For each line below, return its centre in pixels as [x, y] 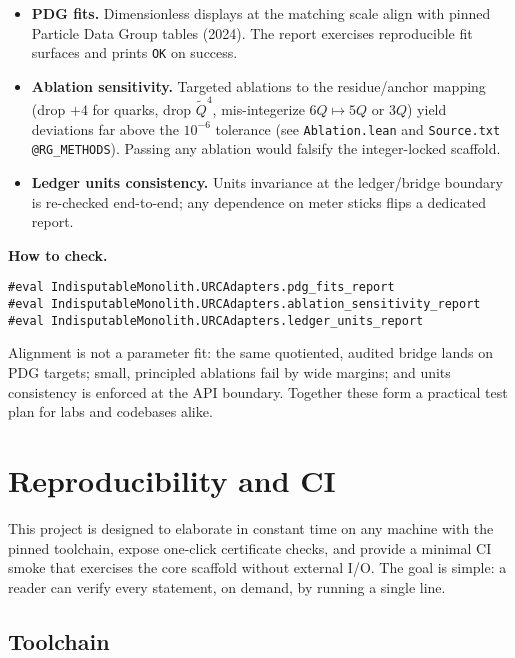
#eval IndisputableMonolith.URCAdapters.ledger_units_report [216, 320]
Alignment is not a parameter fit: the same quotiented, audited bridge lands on [250, 352]
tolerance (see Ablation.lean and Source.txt [358, 128]
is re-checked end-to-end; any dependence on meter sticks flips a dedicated [258, 201]
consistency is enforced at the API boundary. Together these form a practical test [258, 391]
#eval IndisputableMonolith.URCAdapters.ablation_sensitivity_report [244, 304]
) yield [426, 109]
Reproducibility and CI [172, 479]
